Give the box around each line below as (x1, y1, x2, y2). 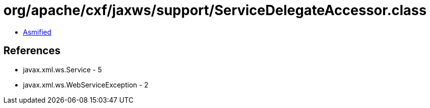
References (3, 44, 61, 57)
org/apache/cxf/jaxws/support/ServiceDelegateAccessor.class (3, 2, 427, 19)
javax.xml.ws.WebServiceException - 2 (23, 80, 149, 89)
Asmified (23, 27, 52, 36)
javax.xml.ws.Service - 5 (23, 65, 102, 74)
